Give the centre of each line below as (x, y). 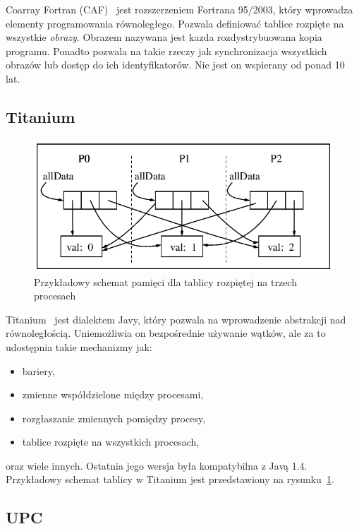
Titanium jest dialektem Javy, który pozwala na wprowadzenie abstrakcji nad (176, 319)
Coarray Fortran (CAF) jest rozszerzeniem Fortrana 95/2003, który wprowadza (179, 9)
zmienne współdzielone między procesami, (113, 394)
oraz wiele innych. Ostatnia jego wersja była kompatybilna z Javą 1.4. (157, 465)
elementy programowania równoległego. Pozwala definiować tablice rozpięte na (175, 23)
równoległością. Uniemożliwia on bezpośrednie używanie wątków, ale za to (166, 333)
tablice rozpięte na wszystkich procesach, (111, 442)
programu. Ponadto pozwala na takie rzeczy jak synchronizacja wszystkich (166, 50)
